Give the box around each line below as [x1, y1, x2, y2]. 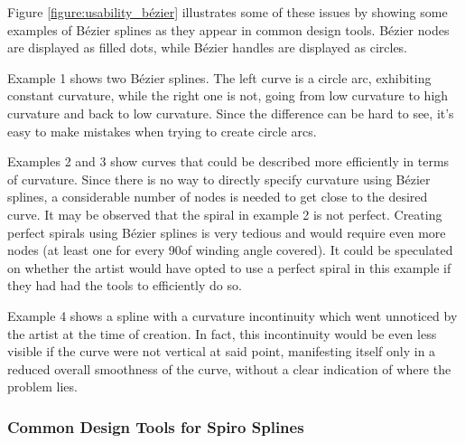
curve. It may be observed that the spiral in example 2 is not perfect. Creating [7, 204, 442, 223]
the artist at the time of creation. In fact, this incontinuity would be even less [7, 324, 437, 343]
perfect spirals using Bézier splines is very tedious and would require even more [7, 222, 446, 241]
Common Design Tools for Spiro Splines [7, 415, 304, 438]
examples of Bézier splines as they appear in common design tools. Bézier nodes [7, 20, 450, 39]
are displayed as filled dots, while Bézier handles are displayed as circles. [7, 38, 408, 57]
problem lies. [7, 377, 78, 396]
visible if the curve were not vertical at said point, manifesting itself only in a [7, 342, 436, 361]
